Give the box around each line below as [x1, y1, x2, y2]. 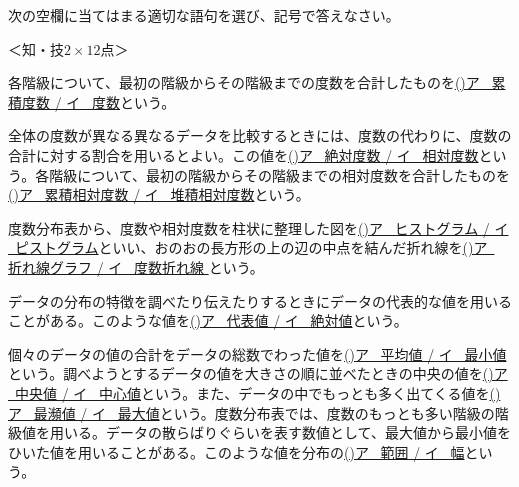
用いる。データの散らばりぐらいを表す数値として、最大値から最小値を [49, 422, 511, 443]
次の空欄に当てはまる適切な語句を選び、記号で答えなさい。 [8, 5, 400, 25]
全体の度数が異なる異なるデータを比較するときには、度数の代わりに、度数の [8, 125, 512, 146]
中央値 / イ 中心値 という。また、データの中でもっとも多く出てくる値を [14, 382, 490, 403]
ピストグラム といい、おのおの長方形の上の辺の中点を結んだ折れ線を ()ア [14, 237, 488, 258]
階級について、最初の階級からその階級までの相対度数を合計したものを [49, 164, 511, 185]
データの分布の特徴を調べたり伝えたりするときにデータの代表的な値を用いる [8, 290, 512, 311]
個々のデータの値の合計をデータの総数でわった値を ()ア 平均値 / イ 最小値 [8, 343, 507, 364]
